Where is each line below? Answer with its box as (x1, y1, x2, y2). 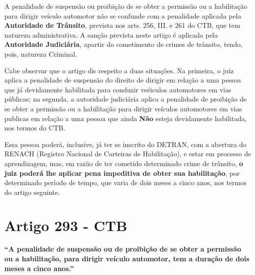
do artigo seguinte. (4, 187, 60, 197)
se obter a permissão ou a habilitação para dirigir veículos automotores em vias (4, 103, 242, 113)
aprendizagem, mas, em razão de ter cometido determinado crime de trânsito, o (4, 158, 243, 168)
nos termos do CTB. (4, 123, 66, 133)
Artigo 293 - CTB (4, 215, 128, 235)
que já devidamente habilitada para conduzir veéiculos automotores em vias (4, 84, 232, 94)
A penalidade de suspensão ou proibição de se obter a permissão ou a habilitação (4, 1, 248, 11)
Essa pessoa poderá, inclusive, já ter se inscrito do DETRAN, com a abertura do (4, 139, 247, 149)
